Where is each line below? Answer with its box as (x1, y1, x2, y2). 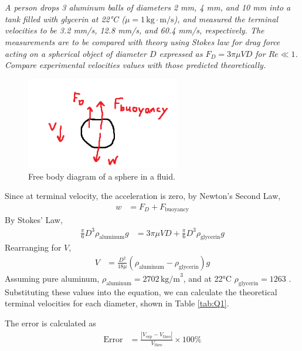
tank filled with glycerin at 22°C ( (5, 12, 125, 25)
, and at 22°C (183, 272, 232, 284)
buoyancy (165, 207, 189, 213)
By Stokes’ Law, (5, 214, 63, 226)
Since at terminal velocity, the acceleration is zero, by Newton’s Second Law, (5, 190, 281, 202)
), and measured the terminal (174, 12, 278, 25)
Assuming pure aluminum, (5, 272, 100, 284)
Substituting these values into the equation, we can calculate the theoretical (5, 285, 277, 298)
